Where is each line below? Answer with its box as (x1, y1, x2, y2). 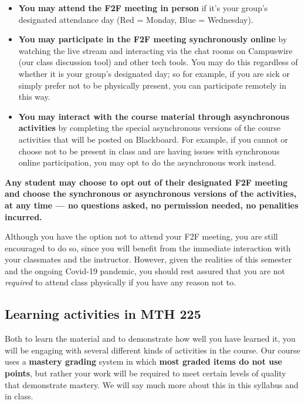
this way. (18, 90, 50, 103)
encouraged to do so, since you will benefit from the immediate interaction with (5, 241, 291, 254)
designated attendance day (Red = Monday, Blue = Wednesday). (18, 13, 253, 25)
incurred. (5, 210, 42, 223)
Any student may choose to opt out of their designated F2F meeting (5, 176, 288, 188)
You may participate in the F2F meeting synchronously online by (18, 33, 287, 45)
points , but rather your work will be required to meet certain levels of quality (5, 367, 286, 379)
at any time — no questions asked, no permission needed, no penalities (5, 198, 299, 211)
